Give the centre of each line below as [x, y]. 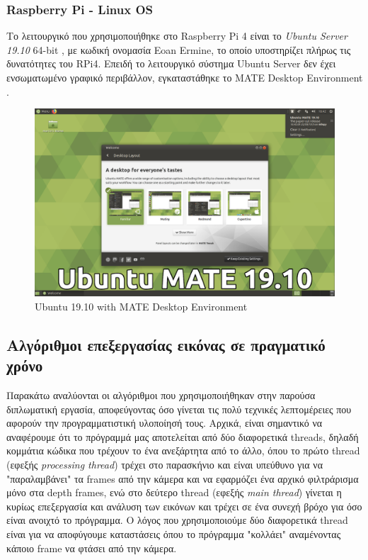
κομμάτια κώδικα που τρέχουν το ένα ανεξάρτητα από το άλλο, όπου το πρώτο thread [183, 450]
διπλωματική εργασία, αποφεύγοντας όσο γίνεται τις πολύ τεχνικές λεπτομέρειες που [179, 409]
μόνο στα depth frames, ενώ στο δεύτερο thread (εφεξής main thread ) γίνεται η [174, 492]
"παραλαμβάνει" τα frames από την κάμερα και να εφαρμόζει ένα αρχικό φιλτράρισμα [183, 478]
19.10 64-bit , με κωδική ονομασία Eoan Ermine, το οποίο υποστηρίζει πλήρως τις [179, 49]
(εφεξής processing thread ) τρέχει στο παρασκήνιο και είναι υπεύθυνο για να [165, 464]
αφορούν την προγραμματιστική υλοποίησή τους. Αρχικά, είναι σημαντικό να [165, 423]
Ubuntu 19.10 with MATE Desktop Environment [141, 306]
